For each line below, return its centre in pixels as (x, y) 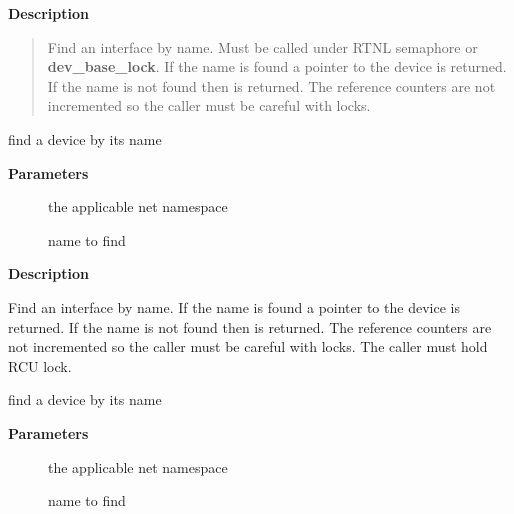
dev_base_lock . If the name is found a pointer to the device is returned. (277, 66)
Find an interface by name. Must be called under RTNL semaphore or (262, 46)
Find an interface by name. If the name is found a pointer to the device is (234, 306)
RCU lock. (40, 365)
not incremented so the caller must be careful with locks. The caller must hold (248, 346)
